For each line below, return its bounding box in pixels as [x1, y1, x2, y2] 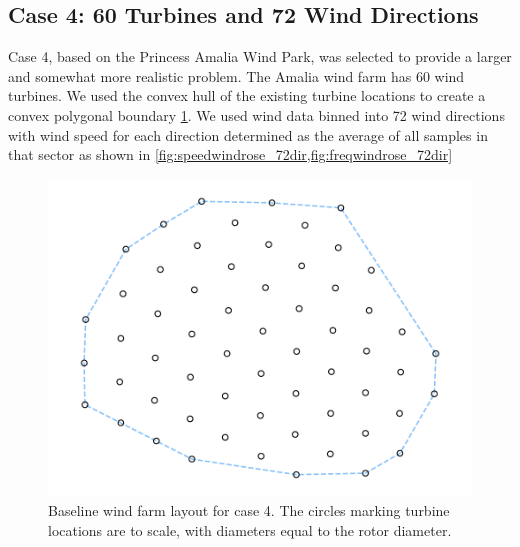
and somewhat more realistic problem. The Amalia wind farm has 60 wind [8, 65, 465, 86]
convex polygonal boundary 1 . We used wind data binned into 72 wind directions [8, 104, 505, 125]
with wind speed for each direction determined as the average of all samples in [8, 124, 488, 145]
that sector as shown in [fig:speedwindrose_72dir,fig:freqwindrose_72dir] [8, 144, 453, 165]
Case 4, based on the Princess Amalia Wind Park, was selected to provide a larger [8, 46, 512, 67]
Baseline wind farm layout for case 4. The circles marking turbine [48, 500, 450, 521]
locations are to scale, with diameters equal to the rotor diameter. [48, 519, 452, 540]
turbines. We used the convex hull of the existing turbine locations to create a [8, 85, 486, 106]
